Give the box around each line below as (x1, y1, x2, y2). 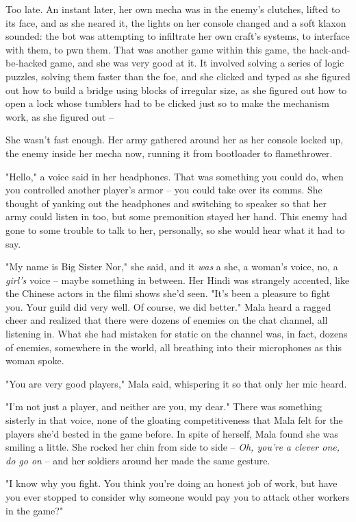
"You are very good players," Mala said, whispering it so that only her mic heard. (5, 376, 347, 390)
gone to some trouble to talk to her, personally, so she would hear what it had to (5, 222, 345, 237)
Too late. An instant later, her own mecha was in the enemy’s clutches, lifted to (5, 2, 340, 16)
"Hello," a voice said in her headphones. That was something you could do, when (5, 169, 344, 183)
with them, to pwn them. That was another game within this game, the (5, 42, 306, 56)
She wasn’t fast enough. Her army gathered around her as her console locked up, (5, 132, 344, 147)
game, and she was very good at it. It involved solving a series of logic (50, 56, 344, 70)
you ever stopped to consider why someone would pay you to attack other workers (5, 490, 350, 503)
